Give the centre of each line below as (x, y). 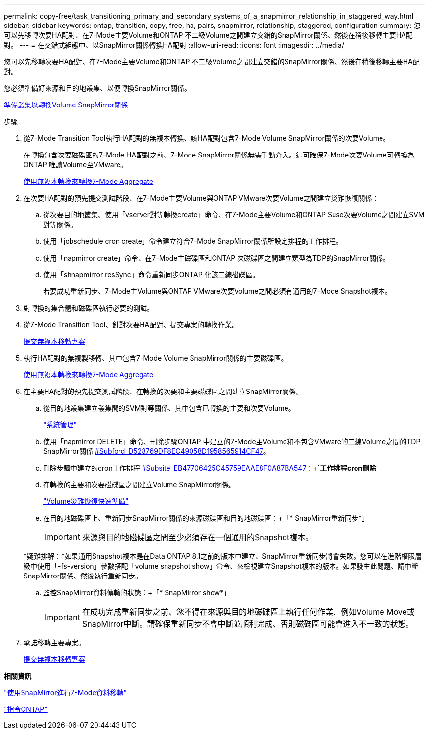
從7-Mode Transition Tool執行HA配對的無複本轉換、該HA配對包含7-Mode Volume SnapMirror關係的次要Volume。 (207, 138)
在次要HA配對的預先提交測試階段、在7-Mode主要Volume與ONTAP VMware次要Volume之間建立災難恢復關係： (201, 198)
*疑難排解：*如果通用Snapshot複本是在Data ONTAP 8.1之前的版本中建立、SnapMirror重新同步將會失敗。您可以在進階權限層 (223, 556)
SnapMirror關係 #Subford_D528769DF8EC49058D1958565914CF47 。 (157, 451)
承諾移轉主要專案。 (54, 642)
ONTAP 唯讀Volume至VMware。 (75, 165)
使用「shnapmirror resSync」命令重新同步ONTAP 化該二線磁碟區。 (151, 275)
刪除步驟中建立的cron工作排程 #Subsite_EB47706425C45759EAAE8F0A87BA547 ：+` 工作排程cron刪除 (210, 468)
